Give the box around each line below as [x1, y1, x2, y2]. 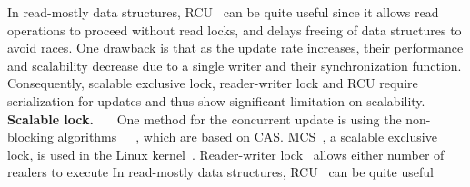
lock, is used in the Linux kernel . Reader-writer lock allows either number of [7, 144, 445, 163]
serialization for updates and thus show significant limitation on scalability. [7, 91, 425, 110]
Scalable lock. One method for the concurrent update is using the [7, 109, 402, 128]
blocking [7, 127, 54, 146]
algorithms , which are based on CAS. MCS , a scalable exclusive [57, 127, 437, 146]
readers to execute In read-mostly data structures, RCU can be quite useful [7, 162, 434, 182]
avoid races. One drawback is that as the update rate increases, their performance [7, 38, 464, 57]
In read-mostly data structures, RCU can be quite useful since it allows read [7, 3, 439, 21]
